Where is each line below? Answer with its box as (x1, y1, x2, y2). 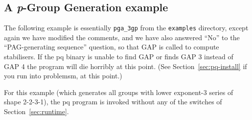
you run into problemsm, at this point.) (4, 71, 122, 81)
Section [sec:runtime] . (4, 106, 69, 117)
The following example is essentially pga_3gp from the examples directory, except (4, 23, 249, 33)
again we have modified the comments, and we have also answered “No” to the (4, 32, 240, 42)
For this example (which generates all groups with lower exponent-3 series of (4, 87, 233, 97)
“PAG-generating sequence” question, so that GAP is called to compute (4, 42, 219, 52)
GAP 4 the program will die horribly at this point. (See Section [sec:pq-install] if (4, 61, 247, 71)
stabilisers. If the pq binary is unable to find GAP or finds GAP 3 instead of (4, 51, 233, 62)
